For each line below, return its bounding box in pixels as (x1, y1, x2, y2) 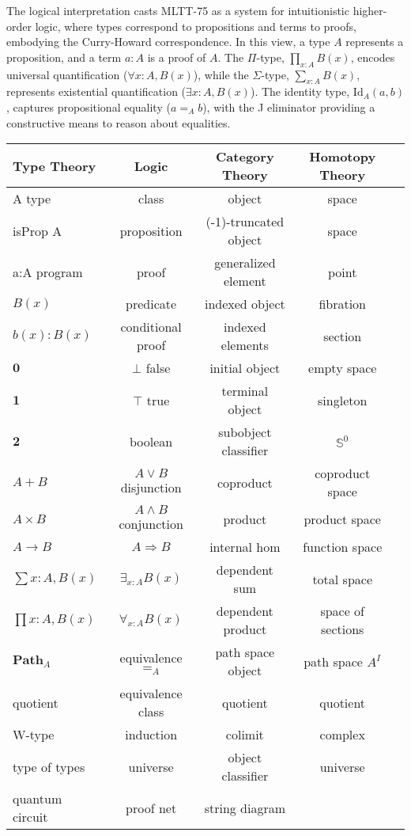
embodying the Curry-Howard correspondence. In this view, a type (6, 33, 330, 50)
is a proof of (147, 48, 206, 65)
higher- (353, 2, 387, 18)
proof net (126, 798, 177, 817)
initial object (209, 359, 281, 378)
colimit (225, 725, 264, 744)
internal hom (209, 538, 281, 557)
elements (221, 336, 269, 355)
